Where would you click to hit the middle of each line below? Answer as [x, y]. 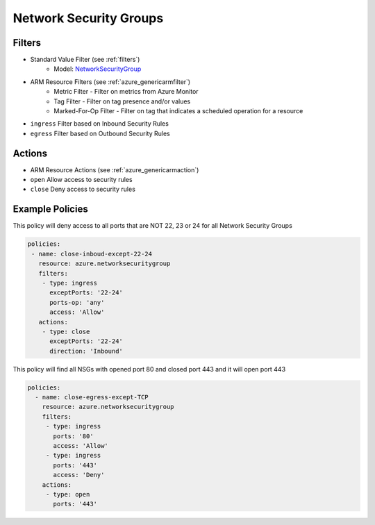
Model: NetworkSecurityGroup [98, 69]
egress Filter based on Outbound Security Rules [100, 133]
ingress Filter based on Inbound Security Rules [100, 124]
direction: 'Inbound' [86, 351]
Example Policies [50, 209]
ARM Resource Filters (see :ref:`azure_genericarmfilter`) [110, 82]
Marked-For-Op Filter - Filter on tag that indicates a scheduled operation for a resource [178, 111]
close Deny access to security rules [83, 189]
